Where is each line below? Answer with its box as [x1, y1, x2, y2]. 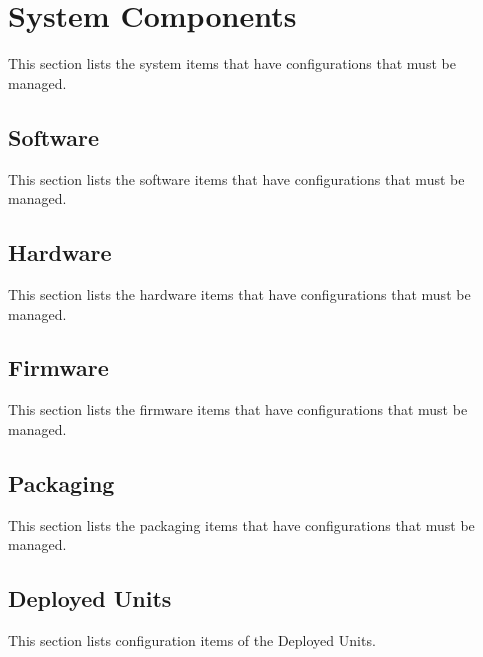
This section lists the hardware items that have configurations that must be [8, 283, 471, 304]
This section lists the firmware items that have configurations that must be [8, 399, 468, 420]
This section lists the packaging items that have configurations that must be [8, 514, 475, 535]
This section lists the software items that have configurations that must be [8, 168, 465, 189]
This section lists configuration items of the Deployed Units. [8, 630, 376, 651]
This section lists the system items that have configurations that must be [8, 53, 456, 74]
